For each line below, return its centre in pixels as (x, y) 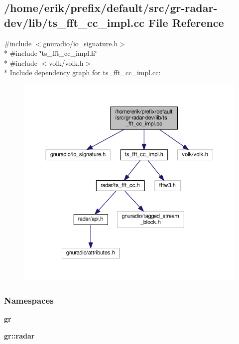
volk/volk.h (66, 62)
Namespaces (29, 300)
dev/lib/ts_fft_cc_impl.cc (74, 22)
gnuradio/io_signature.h (80, 43)
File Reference (186, 22)
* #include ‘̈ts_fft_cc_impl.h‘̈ (51, 53)
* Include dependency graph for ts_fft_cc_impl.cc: (82, 72)
